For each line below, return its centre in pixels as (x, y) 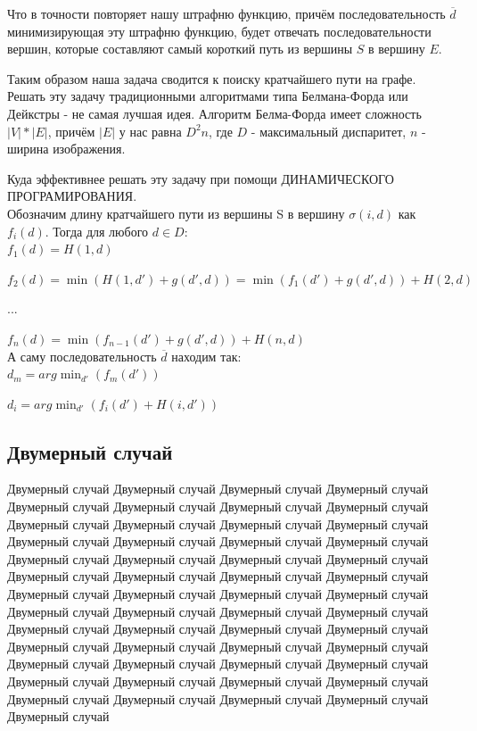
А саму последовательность (82, 356)
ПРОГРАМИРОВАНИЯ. (72, 196)
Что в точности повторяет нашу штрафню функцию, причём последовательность (226, 13)
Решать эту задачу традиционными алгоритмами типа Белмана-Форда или (208, 96)
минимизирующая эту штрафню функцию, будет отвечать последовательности (219, 31)
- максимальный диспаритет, (329, 131)
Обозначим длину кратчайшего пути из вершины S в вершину (176, 213)
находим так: (206, 356)
